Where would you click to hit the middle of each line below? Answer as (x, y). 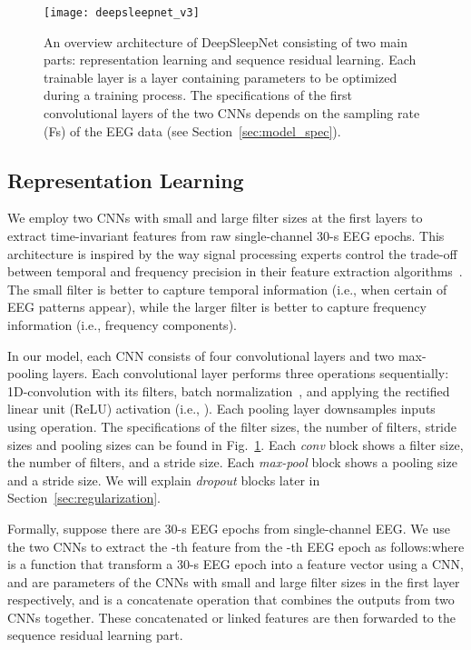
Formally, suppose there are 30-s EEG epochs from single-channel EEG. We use (229, 528)
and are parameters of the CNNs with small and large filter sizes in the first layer (234, 581)
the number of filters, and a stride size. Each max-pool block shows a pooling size (232, 462)
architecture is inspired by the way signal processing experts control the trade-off (232, 253)
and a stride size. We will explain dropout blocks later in (164, 480)
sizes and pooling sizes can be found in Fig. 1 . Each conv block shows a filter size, (235, 444)
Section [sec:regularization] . (84, 498)
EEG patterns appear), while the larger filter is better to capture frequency (217, 307)
